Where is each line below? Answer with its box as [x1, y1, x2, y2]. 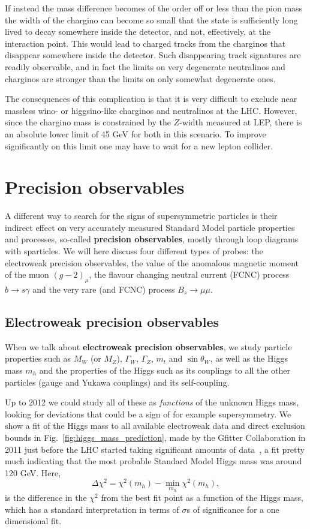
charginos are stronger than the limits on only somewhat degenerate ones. [5, 72, 276, 85]
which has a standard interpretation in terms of [5, 503, 179, 515]
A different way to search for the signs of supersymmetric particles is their [5, 209, 278, 222]
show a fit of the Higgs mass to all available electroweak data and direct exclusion [5, 419, 305, 432]
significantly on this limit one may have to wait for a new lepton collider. [5, 139, 273, 152]
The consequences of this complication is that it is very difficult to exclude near [5, 92, 297, 105]
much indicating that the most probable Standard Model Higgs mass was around [5, 455, 302, 467]
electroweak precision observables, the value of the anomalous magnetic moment [5, 256, 299, 269]
